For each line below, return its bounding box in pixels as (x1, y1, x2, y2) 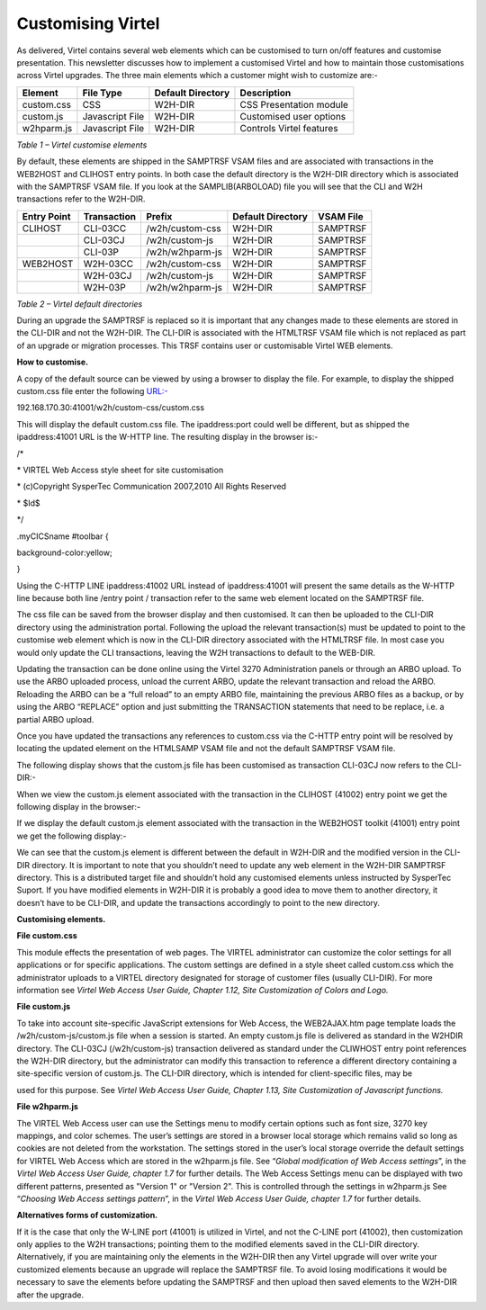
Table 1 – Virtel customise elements (16, 139, 148, 150)
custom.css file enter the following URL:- (16, 386, 168, 397)
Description (239, 86, 292, 99)
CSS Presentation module (239, 98, 348, 111)
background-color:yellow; (16, 547, 112, 558)
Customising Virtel (16, 13, 160, 33)
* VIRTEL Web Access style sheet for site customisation (16, 464, 224, 475)
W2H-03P (83, 281, 126, 293)
